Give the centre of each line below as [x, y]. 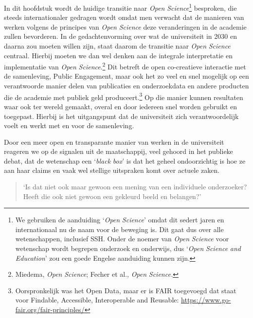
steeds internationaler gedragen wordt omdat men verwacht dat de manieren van [124, 17]
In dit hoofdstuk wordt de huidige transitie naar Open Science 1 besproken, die [120, 7]
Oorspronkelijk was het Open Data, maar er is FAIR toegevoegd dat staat [126, 290]
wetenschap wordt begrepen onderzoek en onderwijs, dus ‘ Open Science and [128, 248]
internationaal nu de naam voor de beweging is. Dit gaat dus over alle [119, 229]
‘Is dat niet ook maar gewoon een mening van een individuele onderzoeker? [135, 187]
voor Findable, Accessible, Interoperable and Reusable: [97, 300]
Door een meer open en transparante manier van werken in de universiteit [114, 142]
